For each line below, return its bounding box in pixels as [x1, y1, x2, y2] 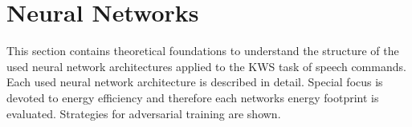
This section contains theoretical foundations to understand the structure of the [6, 42, 399, 59]
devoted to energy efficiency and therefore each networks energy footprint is [6, 89, 379, 105]
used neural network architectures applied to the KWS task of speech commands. [6, 58, 406, 74]
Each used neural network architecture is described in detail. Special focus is [6, 73, 383, 90]
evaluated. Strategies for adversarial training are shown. [6, 105, 281, 121]
